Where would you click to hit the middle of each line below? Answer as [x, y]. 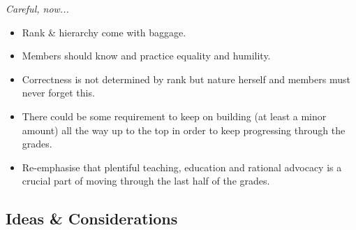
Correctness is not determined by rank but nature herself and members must [186, 79]
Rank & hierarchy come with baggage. [104, 32]
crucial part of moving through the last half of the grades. [146, 181]
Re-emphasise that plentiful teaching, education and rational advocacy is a [182, 167]
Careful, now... [37, 8]
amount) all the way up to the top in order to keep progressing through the [184, 130]
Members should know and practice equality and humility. [146, 56]
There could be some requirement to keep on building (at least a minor [174, 116]
